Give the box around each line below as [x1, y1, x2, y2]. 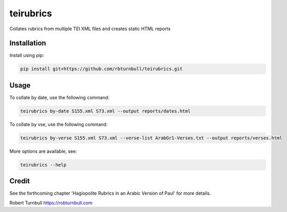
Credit [9, 177, 30, 185]
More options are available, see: [9, 148, 77, 154]
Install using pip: [9, 52, 45, 58]
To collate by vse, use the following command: [9, 121, 108, 128]
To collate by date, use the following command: [9, 94, 110, 100]
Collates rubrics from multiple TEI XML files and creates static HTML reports [9, 26, 171, 32]
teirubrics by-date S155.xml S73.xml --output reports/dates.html [20, 108, 191, 114]
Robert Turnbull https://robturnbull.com [9, 200, 93, 206]
